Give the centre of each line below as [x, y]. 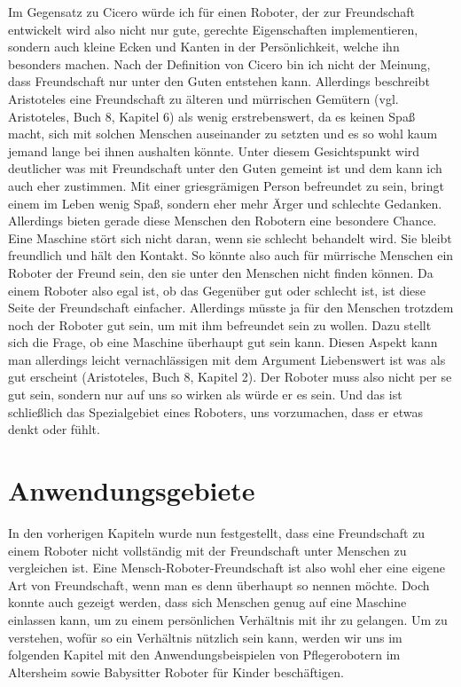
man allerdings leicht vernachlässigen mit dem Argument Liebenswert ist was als [227, 359]
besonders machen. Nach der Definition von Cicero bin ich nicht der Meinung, [219, 63]
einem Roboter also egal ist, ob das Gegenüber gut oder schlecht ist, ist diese [217, 290]
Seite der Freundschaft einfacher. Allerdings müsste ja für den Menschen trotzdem [231, 308]
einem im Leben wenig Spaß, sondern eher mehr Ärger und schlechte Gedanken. [225, 203]
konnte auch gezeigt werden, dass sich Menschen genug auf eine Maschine [207, 602]
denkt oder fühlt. [54, 429]
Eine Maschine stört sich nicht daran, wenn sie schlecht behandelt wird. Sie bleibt [230, 237]
